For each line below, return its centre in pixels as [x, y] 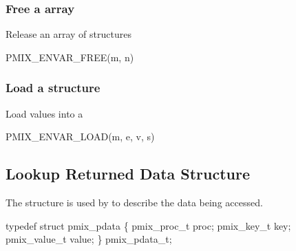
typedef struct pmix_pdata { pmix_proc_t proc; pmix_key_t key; [148, 225]
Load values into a [44, 113]
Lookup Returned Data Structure [128, 174]
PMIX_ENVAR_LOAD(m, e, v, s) [80, 137]
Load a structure [53, 88]
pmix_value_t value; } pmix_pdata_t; [89, 239]
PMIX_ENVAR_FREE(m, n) [70, 57]
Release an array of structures [68, 34]
